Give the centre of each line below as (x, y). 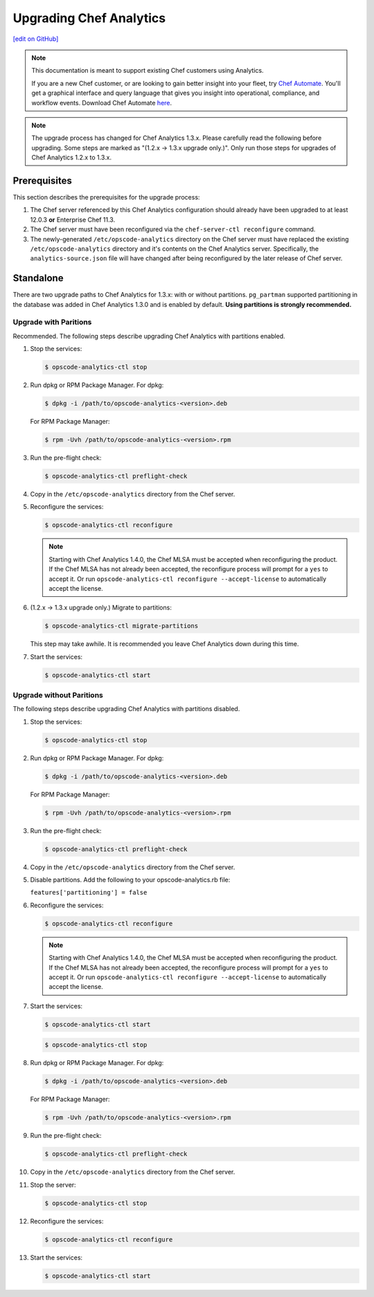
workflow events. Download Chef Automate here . (102, 102)
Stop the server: (53, 1185)
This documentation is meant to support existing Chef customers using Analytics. (148, 71)
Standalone (38, 278)
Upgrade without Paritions (58, 695)
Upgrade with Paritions (52, 322)
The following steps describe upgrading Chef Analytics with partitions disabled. (126, 709)
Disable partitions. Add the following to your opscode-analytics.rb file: (130, 880)
